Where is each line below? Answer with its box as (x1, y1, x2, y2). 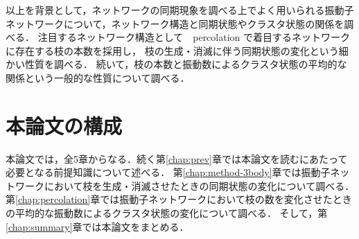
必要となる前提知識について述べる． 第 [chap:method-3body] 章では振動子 (6, 165, 331, 179)
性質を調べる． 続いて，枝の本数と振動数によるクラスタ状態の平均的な (24, 57, 347, 71)
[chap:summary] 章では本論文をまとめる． (6, 219, 189, 233)
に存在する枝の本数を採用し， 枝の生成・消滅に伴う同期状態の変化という (6, 43, 339, 57)
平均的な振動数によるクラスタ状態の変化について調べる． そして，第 (15, 206, 328, 220)
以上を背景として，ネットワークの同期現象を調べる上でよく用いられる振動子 (6, 3, 354, 17)
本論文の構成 (6, 111, 123, 139)
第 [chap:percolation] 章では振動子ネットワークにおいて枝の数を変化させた (6, 192, 333, 206)
